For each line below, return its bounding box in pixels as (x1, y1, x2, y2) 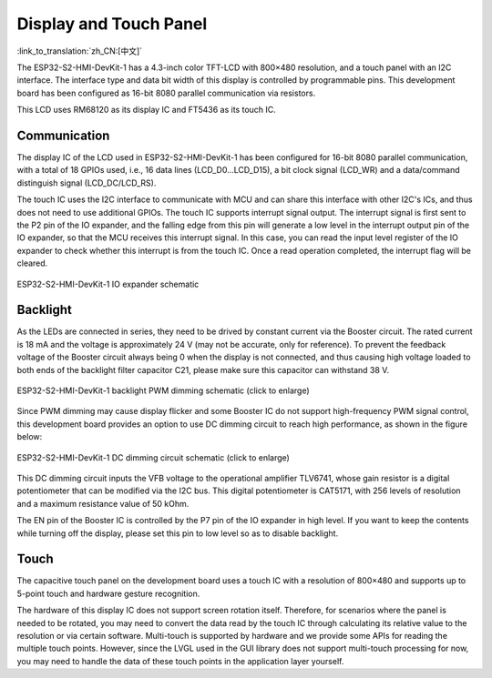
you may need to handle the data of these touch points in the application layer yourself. (16, 655, 344, 666)
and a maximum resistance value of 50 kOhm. (16, 498, 190, 509)
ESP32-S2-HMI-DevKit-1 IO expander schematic (16, 278, 200, 289)
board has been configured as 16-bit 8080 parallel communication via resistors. (16, 87, 316, 98)
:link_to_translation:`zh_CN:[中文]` (16, 46, 143, 56)
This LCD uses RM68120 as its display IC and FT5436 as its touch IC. (16, 105, 277, 116)
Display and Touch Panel (16, 14, 208, 34)
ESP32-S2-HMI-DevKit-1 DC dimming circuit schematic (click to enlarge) (16, 451, 291, 463)
